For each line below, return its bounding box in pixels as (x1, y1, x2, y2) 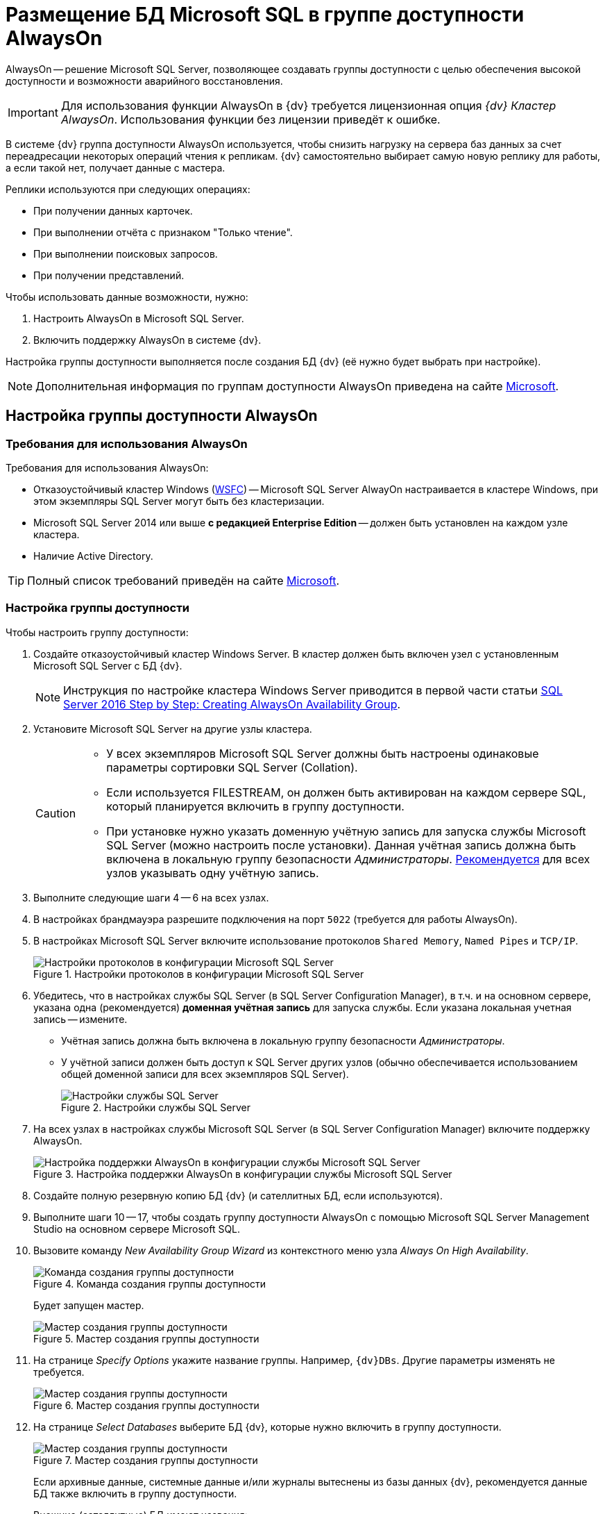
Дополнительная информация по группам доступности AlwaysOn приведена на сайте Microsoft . (35, 378, 559, 393)
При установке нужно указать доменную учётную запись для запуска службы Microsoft (106, 824, 586, 838)
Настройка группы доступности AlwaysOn (6, 407, 318, 425)
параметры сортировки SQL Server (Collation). (106, 760, 358, 774)
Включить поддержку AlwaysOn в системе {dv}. (33, 333, 262, 346)
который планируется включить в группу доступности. (106, 799, 404, 813)
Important (8, 105, 58, 119)
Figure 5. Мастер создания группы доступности (33, 1332, 259, 1345)
